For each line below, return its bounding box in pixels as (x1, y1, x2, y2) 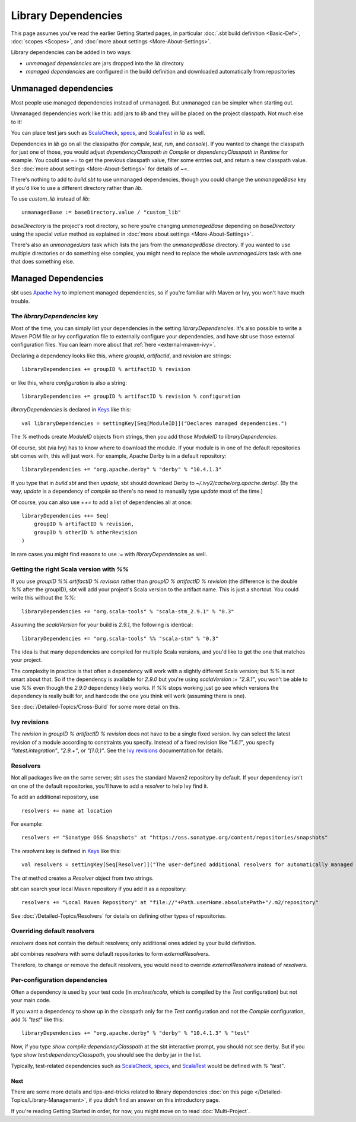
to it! (11, 118, 22, 125)
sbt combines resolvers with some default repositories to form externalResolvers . (11, 950, 210, 958)
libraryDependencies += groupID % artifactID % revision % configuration (21, 393, 241, 400)
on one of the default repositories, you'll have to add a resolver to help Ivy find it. (11, 782, 209, 790)
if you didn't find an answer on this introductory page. (88, 1096, 221, 1104)
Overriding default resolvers (11, 927, 95, 935)
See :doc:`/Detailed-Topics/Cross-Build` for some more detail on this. (11, 703, 180, 711)
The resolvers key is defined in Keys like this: (11, 847, 121, 854)
